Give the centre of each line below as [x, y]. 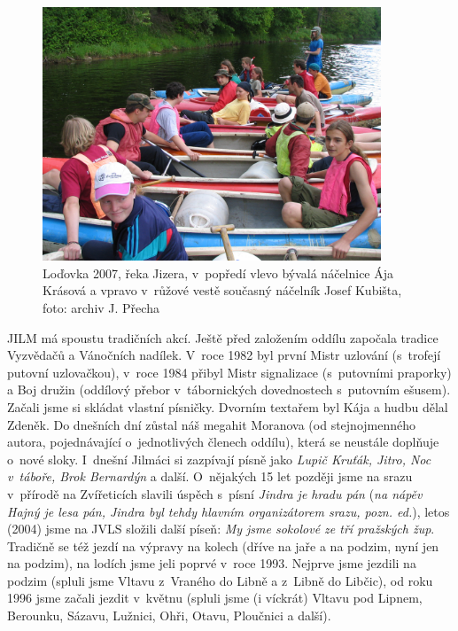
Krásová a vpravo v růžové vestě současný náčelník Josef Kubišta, [222, 290]
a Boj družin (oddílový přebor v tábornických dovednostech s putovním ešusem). [229, 390]
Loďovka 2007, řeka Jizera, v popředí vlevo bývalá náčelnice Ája [218, 273]
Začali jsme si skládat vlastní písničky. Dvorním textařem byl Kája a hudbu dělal [228, 406]
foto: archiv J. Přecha [101, 307]
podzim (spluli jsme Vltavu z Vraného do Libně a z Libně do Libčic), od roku [220, 580]
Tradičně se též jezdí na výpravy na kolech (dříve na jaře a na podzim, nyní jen [223, 545]
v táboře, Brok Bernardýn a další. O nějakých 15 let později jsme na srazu [210, 476]
